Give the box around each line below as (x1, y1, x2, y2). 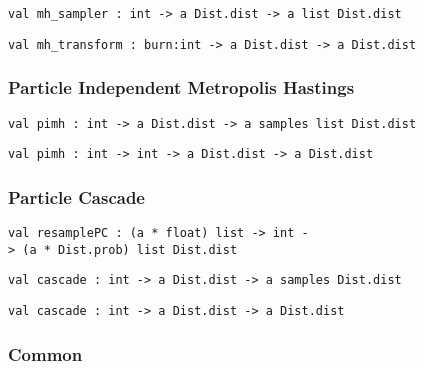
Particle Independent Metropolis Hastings (8, 75, 355, 100)
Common (8, 341, 83, 366)
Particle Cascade (8, 184, 145, 209)
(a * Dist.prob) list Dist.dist (22, 242, 238, 257)
